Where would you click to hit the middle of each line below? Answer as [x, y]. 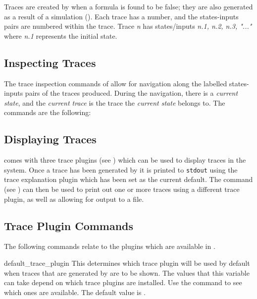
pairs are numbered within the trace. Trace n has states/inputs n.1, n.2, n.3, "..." [128, 26]
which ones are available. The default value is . [75, 292]
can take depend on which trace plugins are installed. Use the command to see [123, 282]
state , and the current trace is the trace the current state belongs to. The [115, 102]
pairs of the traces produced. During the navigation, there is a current [131, 93]
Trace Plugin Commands [69, 225]
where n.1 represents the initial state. [61, 35]
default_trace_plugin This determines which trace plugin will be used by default [127, 263]
